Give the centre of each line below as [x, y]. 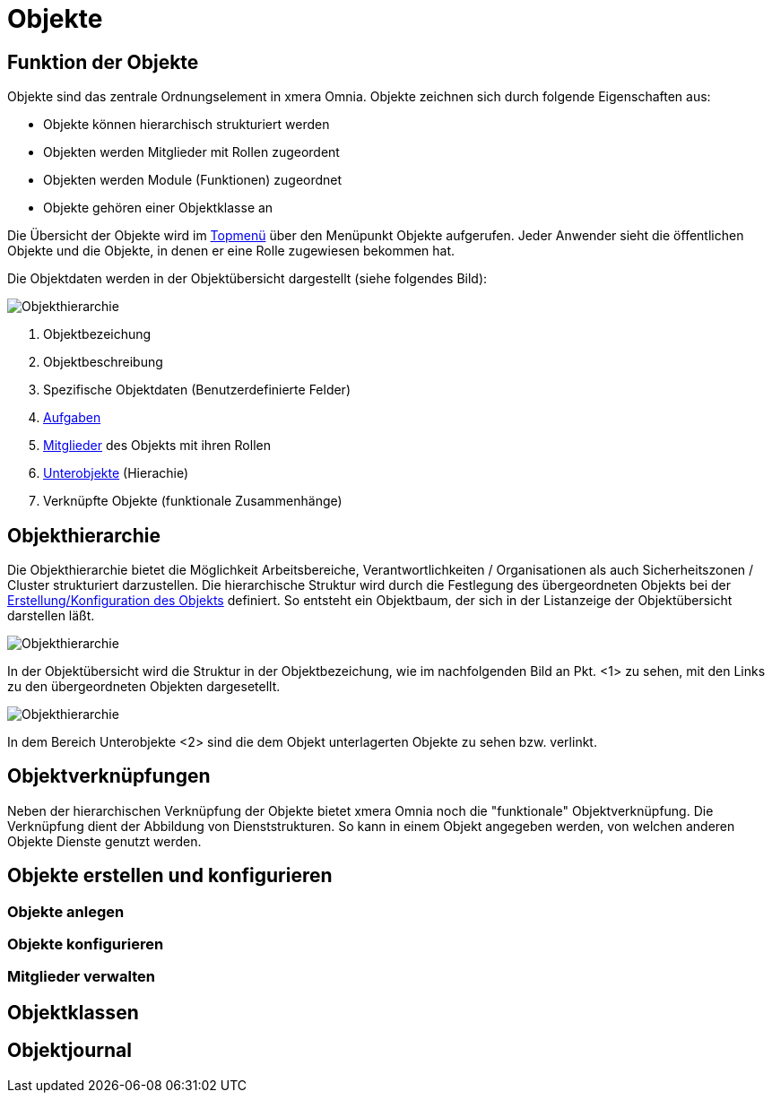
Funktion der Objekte [103, 62]
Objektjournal [69, 1051]
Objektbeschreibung [103, 362]
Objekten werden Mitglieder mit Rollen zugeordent [191, 152]
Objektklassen [73, 1012]
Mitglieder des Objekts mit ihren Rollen [157, 446]
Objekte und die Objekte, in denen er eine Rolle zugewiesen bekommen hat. [231, 251]
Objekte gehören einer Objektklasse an [158, 208]
